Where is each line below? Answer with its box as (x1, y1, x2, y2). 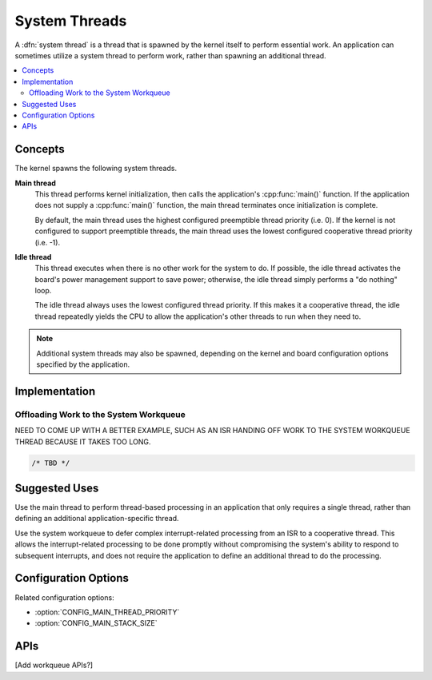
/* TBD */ (31, 458, 70, 467)
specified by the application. (36, 360, 130, 369)
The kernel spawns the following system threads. (14, 164, 178, 173)
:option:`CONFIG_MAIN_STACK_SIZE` (34, 618, 158, 628)
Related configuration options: (14, 592, 115, 602)
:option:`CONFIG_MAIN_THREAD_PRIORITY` (34, 607, 180, 617)
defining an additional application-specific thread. (14, 514, 179, 523)
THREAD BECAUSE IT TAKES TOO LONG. (14, 436, 151, 447)
